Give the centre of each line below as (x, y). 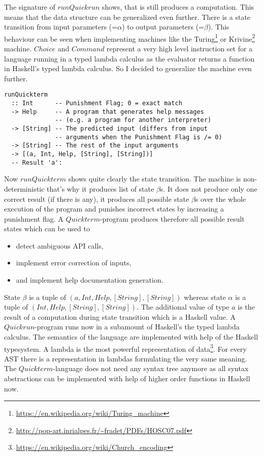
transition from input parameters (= (61, 27)
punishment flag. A (34, 218)
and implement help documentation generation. (90, 280)
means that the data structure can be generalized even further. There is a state (127, 17)
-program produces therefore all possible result (172, 218)
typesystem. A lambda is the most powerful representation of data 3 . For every (125, 348)
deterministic (24, 188)
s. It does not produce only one (209, 188)
